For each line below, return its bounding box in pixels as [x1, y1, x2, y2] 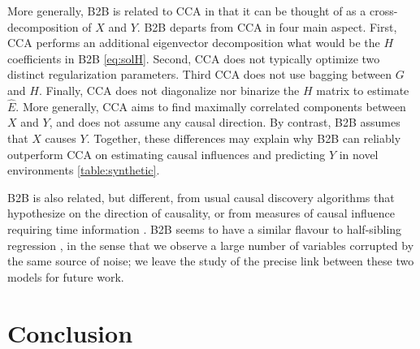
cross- [369, 2, 398, 19]
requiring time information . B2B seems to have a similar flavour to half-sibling [7, 220, 402, 237]
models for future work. [7, 268, 124, 285]
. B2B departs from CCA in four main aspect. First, [136, 18, 397, 35]
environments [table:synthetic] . [7, 162, 160, 179]
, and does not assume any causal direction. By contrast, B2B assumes [49, 114, 401, 131]
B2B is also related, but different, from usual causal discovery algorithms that [7, 188, 395, 205]
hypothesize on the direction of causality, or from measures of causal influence [7, 205, 395, 222]
